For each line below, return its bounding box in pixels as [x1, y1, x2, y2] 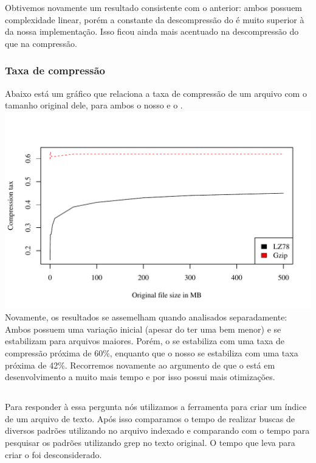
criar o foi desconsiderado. [5, 448, 102, 461]
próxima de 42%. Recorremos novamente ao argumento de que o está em [5, 358, 275, 371]
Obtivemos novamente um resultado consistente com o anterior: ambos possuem [5, 1, 303, 13]
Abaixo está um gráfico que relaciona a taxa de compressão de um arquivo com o [5, 87, 307, 99]
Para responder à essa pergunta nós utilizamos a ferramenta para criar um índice [5, 400, 307, 413]
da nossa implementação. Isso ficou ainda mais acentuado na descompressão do [5, 25, 299, 38]
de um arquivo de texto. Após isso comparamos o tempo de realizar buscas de [5, 412, 295, 425]
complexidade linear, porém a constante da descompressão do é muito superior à [5, 13, 304, 26]
